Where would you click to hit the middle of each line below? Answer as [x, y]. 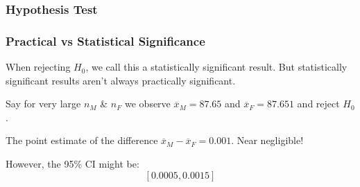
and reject [318, 104]
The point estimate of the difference [82, 140]
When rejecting [38, 67]
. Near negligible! [267, 140]
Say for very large [43, 104]
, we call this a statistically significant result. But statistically [216, 67]
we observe [148, 104]
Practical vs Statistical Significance [105, 41]
